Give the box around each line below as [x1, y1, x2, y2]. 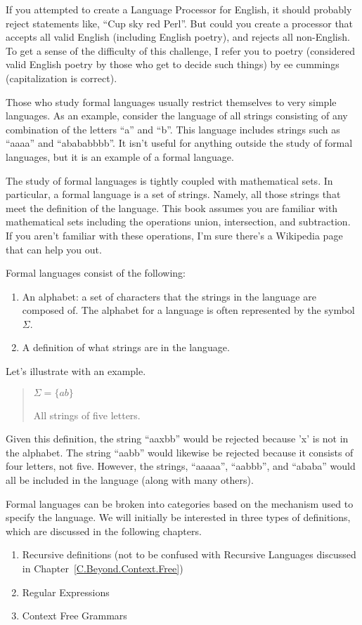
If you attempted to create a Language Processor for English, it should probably [6, 2, 352, 16]
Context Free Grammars [22, 608, 127, 623]
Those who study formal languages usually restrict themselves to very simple [6, 94, 337, 109]
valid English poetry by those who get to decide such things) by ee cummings [6, 57, 340, 72]
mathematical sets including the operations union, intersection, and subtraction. [6, 214, 351, 229]
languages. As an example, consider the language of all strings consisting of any [6, 108, 348, 123]
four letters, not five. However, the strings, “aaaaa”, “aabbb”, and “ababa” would [6, 459, 356, 473]
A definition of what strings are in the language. [22, 340, 230, 355]
